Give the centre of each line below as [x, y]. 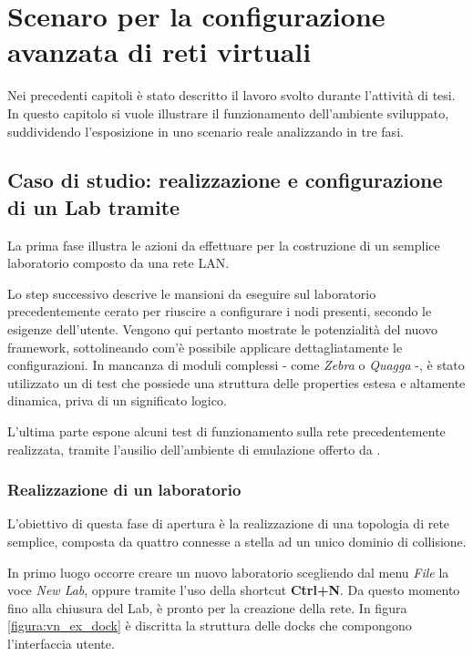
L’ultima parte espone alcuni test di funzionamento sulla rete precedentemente [226, 431]
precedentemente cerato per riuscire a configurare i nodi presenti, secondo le [220, 311]
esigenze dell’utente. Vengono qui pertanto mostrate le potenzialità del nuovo [222, 329]
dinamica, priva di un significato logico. [117, 400]
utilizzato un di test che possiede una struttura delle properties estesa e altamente [236, 382]
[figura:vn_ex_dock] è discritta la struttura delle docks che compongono [210, 625]
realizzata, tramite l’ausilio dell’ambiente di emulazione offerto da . [194, 449]
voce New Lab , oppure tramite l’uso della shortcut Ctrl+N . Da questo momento [234, 590]
